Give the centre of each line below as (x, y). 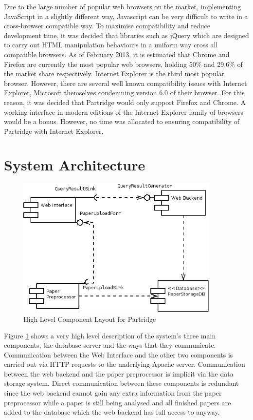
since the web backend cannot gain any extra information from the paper (113, 393)
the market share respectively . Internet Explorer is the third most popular (114, 73)
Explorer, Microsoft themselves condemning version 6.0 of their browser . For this (124, 93)
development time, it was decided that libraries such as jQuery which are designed (126, 35)
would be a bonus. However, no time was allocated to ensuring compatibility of (122, 121)
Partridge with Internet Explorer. (54, 131)
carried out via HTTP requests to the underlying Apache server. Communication (125, 364)
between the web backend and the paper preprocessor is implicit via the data (119, 373)
